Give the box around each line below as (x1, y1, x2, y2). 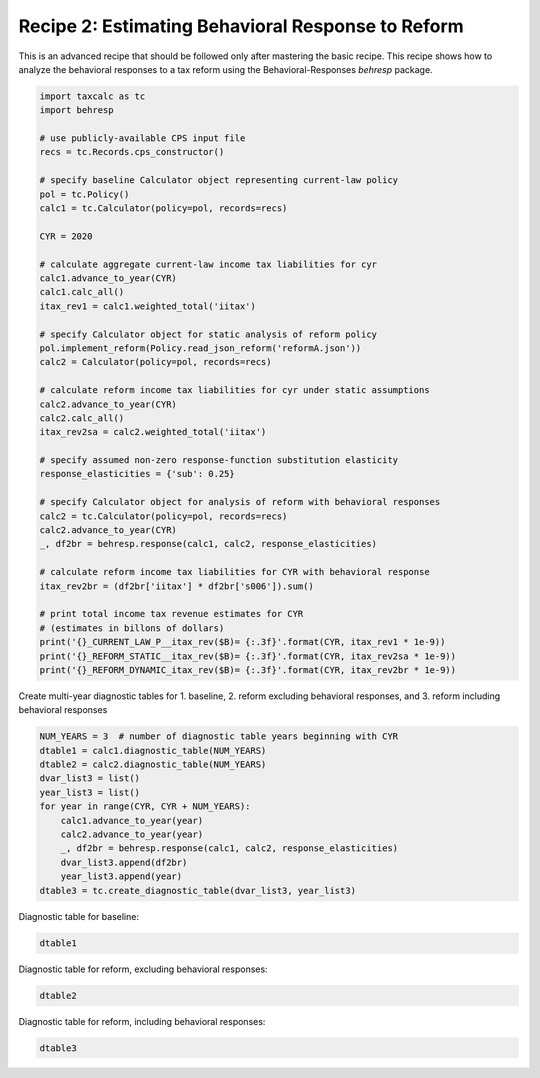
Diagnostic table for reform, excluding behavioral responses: (18, 963, 269, 975)
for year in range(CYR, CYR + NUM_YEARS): (39, 801, 251, 812)
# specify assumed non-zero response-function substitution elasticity (39, 455, 399, 466)
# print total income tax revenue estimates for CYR (39, 608, 304, 620)
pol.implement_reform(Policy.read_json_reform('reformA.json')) (39, 342, 362, 354)
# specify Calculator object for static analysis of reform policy (39, 328, 378, 340)
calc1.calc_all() (39, 286, 125, 298)
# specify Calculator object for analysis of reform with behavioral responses (39, 496, 441, 508)
